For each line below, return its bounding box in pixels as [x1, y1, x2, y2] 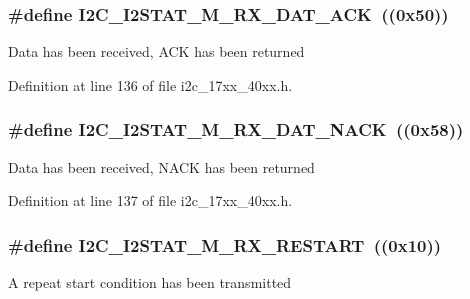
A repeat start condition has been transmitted [8, 272, 292, 293]
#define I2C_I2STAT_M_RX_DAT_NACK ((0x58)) [8, 117, 464, 142]
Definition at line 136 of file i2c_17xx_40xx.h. [8, 74, 293, 95]
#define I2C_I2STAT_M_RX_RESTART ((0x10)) [8, 232, 442, 257]
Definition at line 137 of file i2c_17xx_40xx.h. [8, 190, 293, 211]
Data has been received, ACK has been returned [8, 41, 305, 62]
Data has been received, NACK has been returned [8, 156, 315, 177]
